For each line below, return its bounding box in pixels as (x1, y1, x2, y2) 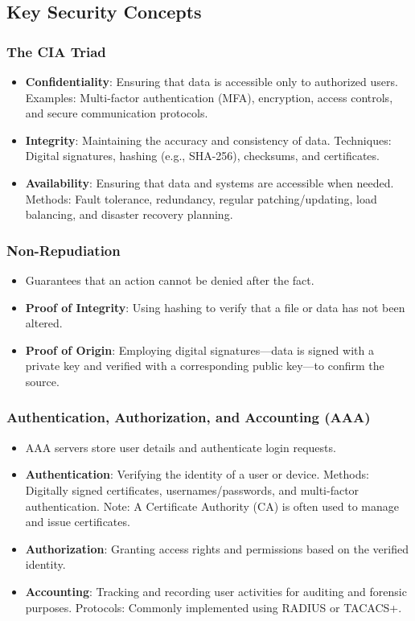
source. (25, 372, 60, 389)
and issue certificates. (25, 513, 130, 530)
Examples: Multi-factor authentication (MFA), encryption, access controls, (25, 88, 393, 105)
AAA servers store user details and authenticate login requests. (25, 438, 336, 455)
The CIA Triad (6, 41, 106, 61)
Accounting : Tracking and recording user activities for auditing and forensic (25, 582, 407, 599)
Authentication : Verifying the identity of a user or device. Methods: (25, 466, 369, 483)
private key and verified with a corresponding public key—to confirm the (25, 357, 384, 374)
